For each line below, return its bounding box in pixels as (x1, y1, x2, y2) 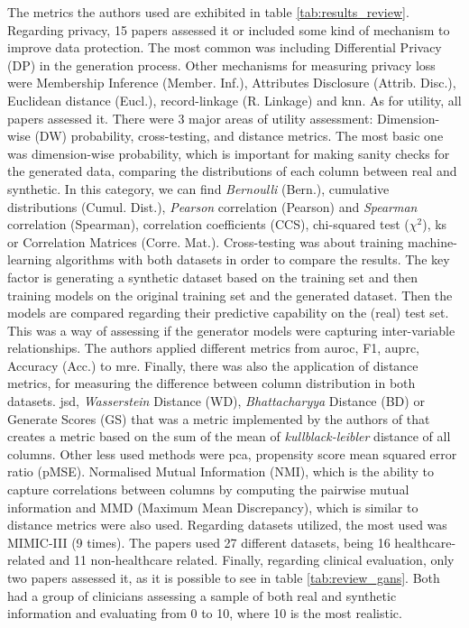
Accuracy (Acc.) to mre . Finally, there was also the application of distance (7, 356, 418, 374)
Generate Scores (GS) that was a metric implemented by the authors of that (7, 409, 430, 428)
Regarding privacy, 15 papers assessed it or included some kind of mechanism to (7, 20, 450, 39)
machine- (408, 232, 457, 251)
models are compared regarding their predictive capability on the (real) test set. (7, 303, 449, 322)
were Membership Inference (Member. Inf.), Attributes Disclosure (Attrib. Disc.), (7, 73, 456, 92)
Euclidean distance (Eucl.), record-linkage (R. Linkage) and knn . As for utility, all (7, 90, 462, 109)
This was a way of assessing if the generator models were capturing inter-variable (7, 320, 455, 339)
